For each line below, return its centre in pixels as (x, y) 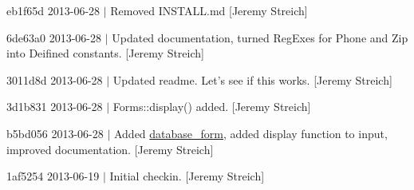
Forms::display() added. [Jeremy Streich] (212, 107)
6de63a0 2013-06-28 (54, 37)
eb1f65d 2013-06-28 (53, 10)
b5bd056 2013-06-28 (55, 133)
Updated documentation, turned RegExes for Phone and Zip (260, 37)
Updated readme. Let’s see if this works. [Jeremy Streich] (252, 79)
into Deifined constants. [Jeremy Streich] (105, 53)
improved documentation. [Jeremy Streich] (110, 149)
